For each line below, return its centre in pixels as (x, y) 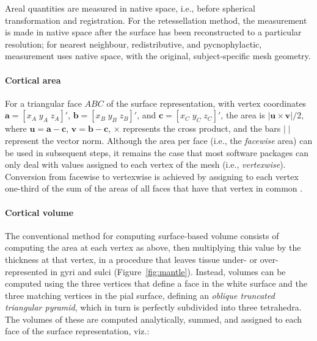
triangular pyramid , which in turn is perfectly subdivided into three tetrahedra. (153, 307)
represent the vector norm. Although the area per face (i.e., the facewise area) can (159, 140)
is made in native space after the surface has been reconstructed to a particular (153, 32)
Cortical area (33, 80)
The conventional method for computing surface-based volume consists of (142, 235)
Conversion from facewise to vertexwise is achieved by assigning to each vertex (152, 176)
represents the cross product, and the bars (202, 128)
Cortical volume (39, 212)
